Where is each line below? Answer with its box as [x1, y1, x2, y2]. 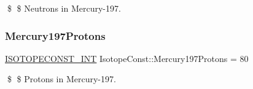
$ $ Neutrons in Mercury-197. [7, 2, 121, 14]
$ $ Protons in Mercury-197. [7, 72, 116, 85]
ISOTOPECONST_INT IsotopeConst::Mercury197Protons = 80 [5, 52, 249, 64]
